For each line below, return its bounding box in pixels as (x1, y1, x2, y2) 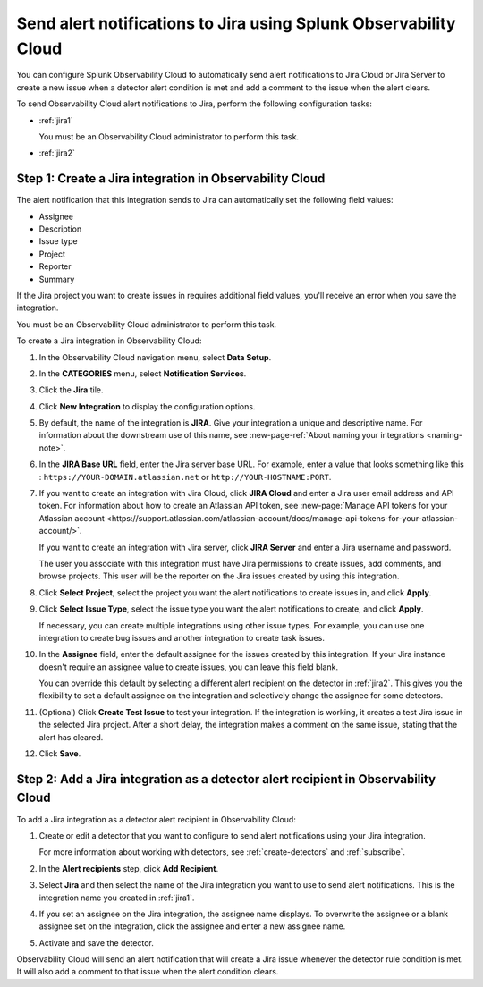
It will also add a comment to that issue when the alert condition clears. (16, 966, 279, 977)
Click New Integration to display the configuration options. (38, 401, 256, 411)
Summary (38, 274, 75, 284)
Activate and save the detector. (38, 937, 154, 948)
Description (38, 224, 82, 234)
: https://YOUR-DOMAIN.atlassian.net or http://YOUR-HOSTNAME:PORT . (38, 471, 332, 482)
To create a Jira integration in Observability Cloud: (16, 335, 202, 346)
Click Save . (38, 748, 81, 759)
